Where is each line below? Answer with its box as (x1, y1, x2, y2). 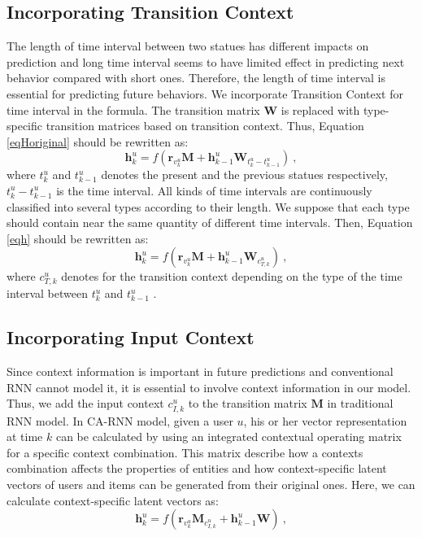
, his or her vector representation (243, 412, 407, 429)
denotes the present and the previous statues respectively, (101, 166, 388, 183)
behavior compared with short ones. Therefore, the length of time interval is (7, 69, 385, 86)
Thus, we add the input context (7, 395, 164, 412)
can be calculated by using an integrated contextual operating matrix (55, 428, 402, 445)
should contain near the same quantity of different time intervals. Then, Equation (7, 214, 413, 231)
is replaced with (281, 101, 360, 118)
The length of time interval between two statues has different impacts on (7, 37, 369, 55)
